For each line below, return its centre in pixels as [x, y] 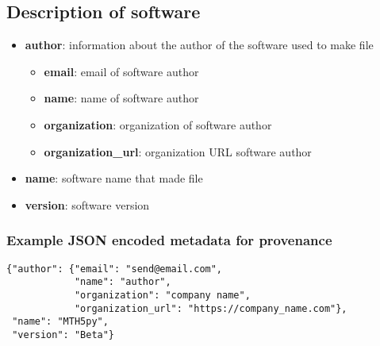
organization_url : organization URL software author [178, 151]
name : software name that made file [114, 178]
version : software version [87, 204]
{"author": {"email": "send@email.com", [115, 269]
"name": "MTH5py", [60, 322]
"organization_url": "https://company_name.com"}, [211, 308]
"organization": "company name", [162, 295]
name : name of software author [121, 98]
